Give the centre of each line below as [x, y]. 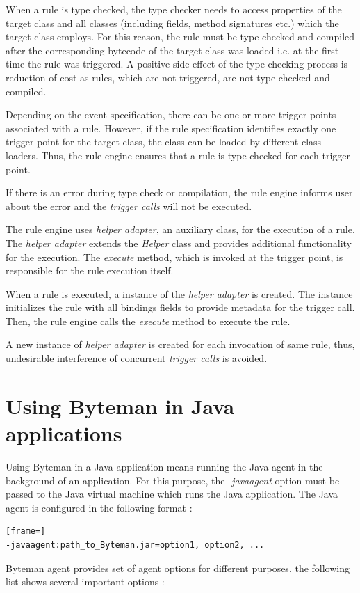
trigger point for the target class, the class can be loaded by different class [164, 142]
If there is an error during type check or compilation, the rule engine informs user [179, 192]
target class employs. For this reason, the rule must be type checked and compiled [180, 37]
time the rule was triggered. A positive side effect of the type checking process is [177, 64]
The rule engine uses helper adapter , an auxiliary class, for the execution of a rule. [180, 229]
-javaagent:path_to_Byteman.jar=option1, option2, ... [135, 545]
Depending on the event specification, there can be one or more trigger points [171, 114]
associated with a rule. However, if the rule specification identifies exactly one [171, 128]
